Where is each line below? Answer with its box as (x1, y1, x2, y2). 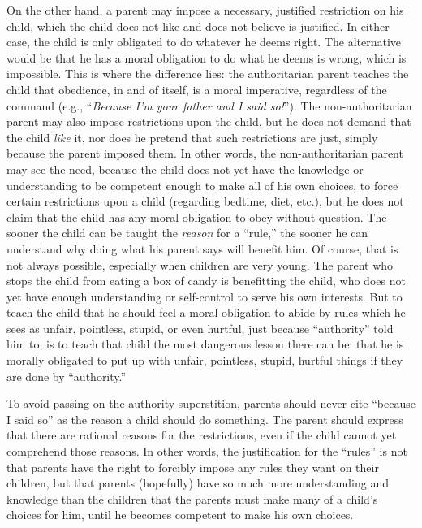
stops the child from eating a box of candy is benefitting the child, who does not (6, 272, 406, 289)
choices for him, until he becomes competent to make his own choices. (6, 506, 354, 523)
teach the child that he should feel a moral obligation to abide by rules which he (6, 304, 406, 321)
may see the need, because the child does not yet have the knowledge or (6, 160, 364, 177)
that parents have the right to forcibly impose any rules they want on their (6, 458, 379, 475)
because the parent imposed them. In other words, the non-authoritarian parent (6, 145, 403, 162)
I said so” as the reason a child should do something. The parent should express (6, 410, 403, 427)
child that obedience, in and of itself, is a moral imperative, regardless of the (6, 80, 387, 97)
